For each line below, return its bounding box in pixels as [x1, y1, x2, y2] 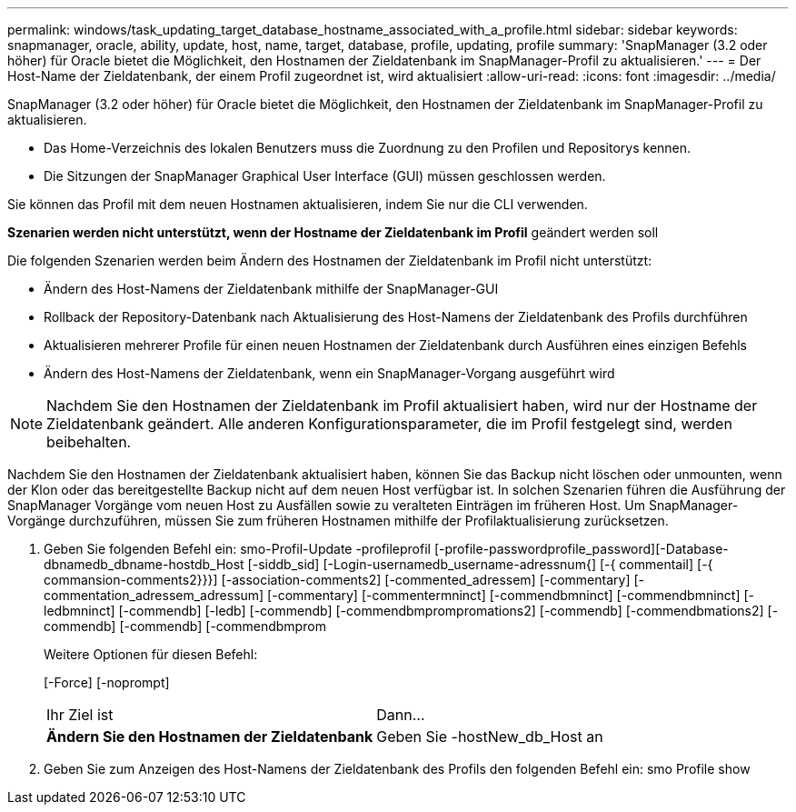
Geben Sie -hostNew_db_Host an [376, 727, 603, 746]
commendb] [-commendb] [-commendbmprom [44, 618, 326, 634]
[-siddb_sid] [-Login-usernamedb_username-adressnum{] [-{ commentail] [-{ [247, 556, 713, 572]
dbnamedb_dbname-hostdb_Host [44, 556, 244, 572]
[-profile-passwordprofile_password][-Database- [433, 541, 729, 556]
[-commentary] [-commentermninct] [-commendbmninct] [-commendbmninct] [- [267, 587, 755, 603]
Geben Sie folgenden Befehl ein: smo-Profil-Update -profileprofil [44, 541, 431, 556]
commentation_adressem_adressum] [44, 587, 264, 603]
